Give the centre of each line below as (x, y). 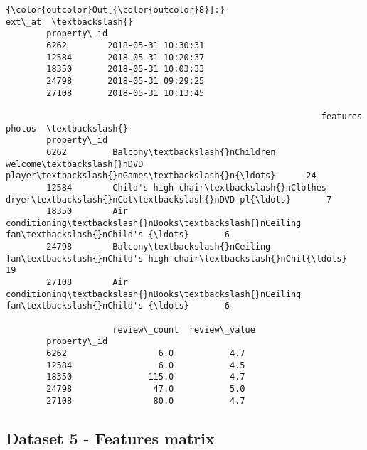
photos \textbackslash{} (67, 128)
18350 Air (87, 211)
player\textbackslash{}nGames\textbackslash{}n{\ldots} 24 (161, 176)
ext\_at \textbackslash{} (69, 22)
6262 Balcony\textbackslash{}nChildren (161, 152)
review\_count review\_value (184, 330)
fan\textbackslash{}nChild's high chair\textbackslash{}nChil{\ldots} (176, 258)
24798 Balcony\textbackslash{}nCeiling (159, 247)
